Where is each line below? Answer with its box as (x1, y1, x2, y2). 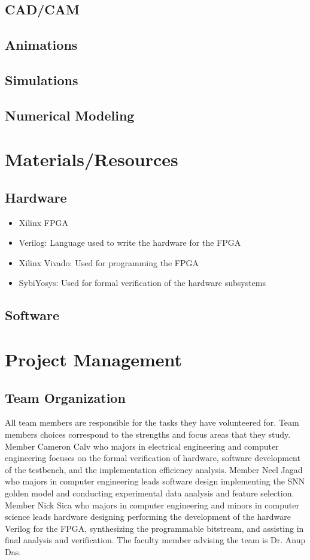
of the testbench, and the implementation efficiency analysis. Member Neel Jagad (5, 463, 303, 475)
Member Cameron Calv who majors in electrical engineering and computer (5, 439, 279, 452)
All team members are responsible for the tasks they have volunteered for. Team (5, 416, 299, 429)
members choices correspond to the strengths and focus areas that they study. (5, 428, 291, 441)
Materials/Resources (5, 147, 178, 171)
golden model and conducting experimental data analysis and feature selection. (5, 487, 294, 499)
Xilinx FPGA (19, 216, 68, 228)
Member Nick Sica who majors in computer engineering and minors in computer (5, 498, 299, 511)
